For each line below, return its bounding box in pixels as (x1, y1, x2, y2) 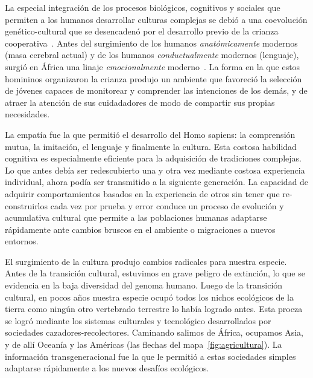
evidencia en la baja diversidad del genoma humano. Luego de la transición (5, 279, 283, 292)
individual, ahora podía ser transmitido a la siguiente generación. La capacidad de (5, 175, 309, 188)
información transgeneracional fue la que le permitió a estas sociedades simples (5, 350, 296, 362)
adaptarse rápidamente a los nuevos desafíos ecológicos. (5, 362, 209, 374)
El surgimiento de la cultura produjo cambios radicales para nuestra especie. (5, 255, 287, 267)
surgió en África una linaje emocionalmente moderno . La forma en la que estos (5, 60, 300, 73)
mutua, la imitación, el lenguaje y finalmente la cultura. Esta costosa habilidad (5, 140, 297, 152)
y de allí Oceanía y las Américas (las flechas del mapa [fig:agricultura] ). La (5, 338, 282, 351)
